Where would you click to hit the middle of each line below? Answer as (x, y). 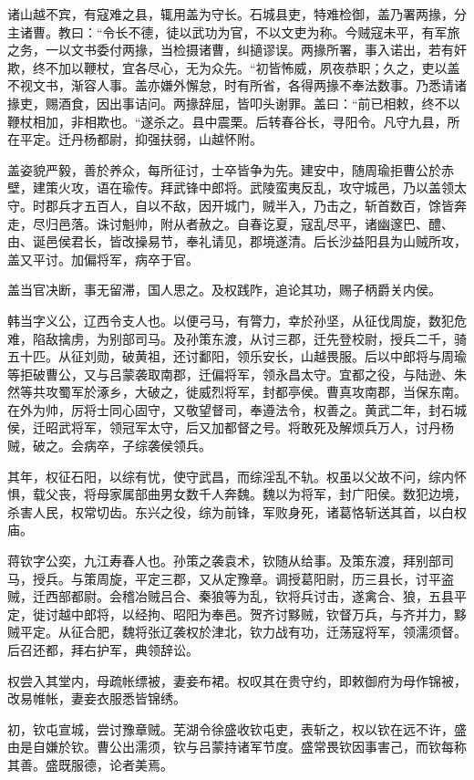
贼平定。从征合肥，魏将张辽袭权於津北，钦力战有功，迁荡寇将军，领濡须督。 (237, 632)
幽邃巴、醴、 (415, 223)
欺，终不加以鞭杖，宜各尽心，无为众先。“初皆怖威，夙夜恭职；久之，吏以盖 (234, 67)
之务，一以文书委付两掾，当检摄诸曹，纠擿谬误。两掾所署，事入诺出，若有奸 (237, 50)
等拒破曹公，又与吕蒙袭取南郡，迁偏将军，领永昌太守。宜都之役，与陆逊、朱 (237, 374)
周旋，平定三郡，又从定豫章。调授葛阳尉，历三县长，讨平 (268, 578)
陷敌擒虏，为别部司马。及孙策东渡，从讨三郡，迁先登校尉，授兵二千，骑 (249, 338)
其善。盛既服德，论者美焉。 (90, 764)
